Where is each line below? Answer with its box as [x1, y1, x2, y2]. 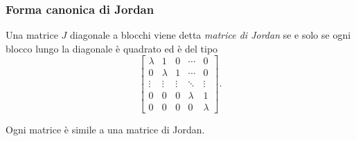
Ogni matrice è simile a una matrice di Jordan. [6, 122, 205, 136]
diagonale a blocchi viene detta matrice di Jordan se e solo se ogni [69, 28, 351, 42]
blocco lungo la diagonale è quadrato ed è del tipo [6, 41, 218, 55]
